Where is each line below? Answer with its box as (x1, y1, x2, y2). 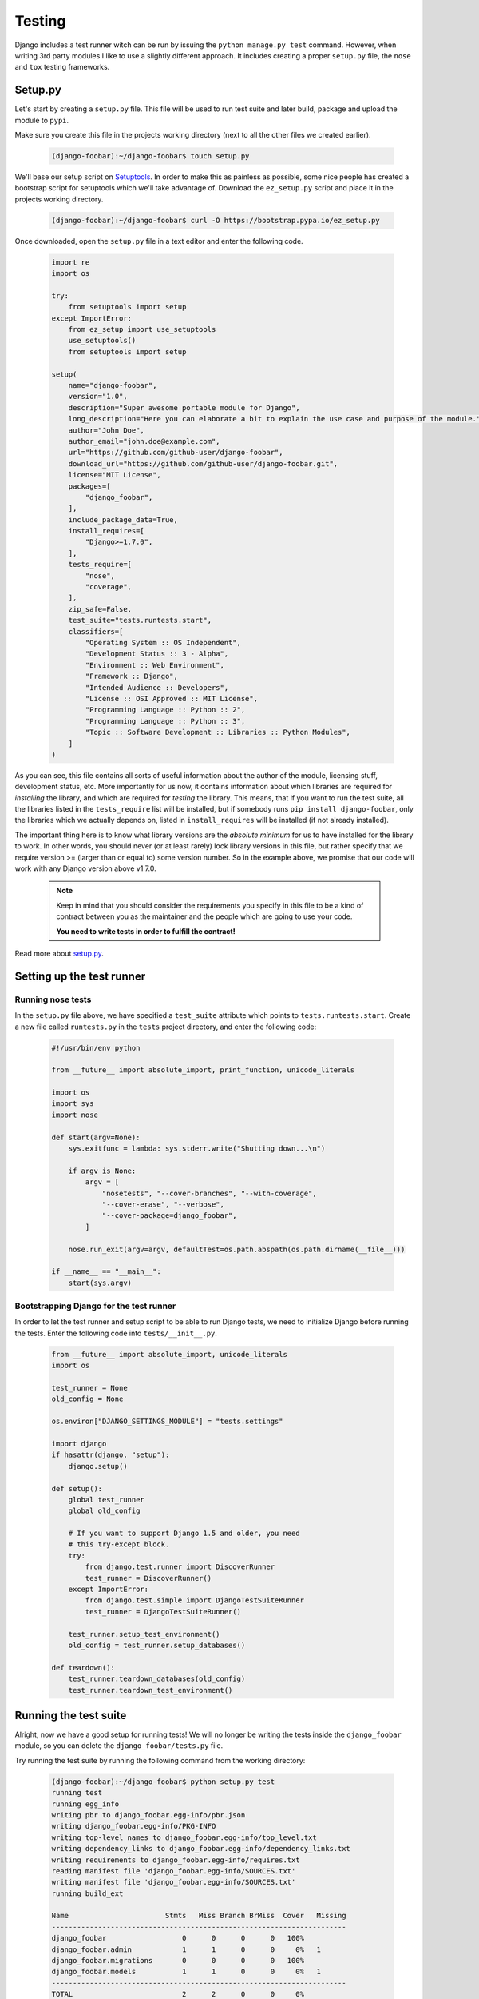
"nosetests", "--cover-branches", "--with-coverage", (101, 1188, 317, 1198)
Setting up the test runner (14, 969, 146, 983)
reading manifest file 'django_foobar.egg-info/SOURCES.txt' (51, 1866, 296, 1875)
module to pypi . (14, 115, 69, 125)
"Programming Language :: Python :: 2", (85, 705, 246, 715)
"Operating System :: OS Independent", (85, 638, 241, 647)
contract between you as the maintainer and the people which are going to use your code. (56, 912, 353, 921)
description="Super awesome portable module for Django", (68, 403, 300, 412)
